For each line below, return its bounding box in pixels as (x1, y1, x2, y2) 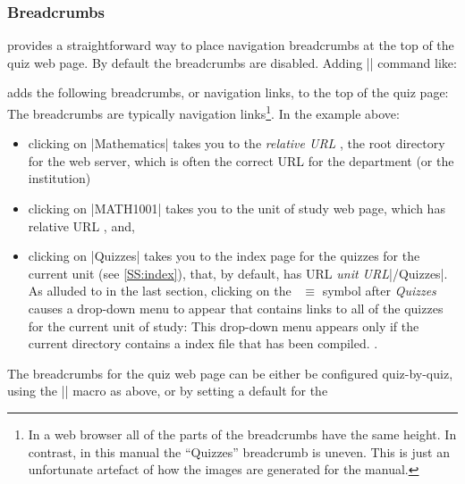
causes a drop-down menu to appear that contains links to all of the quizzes (28, 299, 444, 317)
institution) (28, 169, 91, 188)
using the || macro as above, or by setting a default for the (7, 381, 328, 400)
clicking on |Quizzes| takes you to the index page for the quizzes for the (28, 246, 420, 265)
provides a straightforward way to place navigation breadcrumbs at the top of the (7, 36, 454, 54)
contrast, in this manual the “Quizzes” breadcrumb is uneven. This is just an (28, 442, 450, 461)
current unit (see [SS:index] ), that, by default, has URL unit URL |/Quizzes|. (28, 263, 448, 282)
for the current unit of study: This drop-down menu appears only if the (28, 316, 419, 335)
